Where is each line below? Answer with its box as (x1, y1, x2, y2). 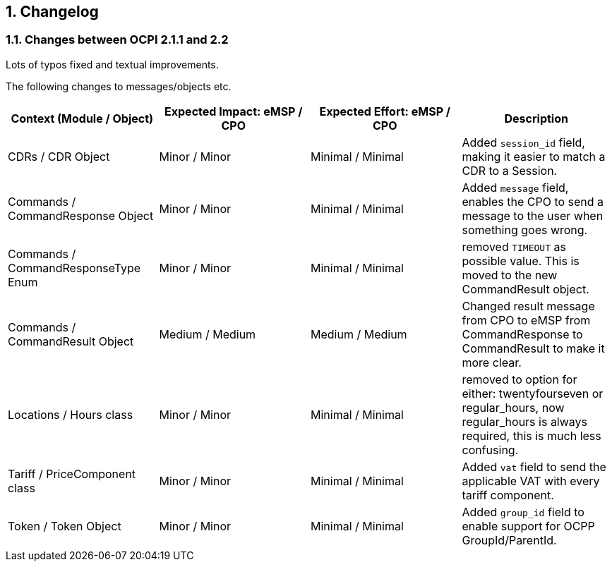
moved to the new (462, 267, 558, 282)
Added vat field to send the (462, 459, 606, 474)
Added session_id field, (462, 135, 585, 150)
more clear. (462, 355, 522, 370)
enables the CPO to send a (462, 194, 604, 209)
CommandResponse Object (8, 208, 154, 223)
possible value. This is (462, 253, 580, 268)
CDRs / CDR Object (8, 149, 110, 164)
